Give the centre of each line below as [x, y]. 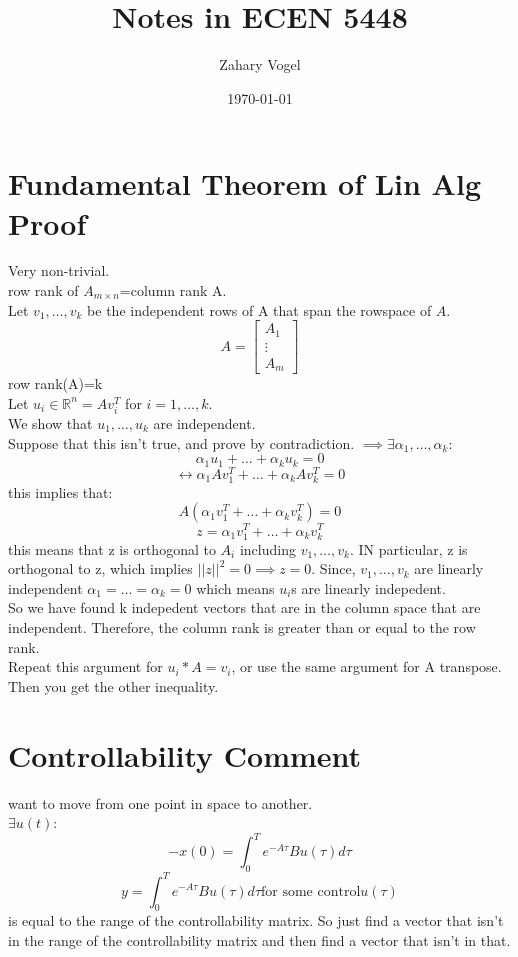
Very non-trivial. [59, 270]
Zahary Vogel [260, 64]
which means [235, 587]
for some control [311, 891]
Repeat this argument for [85, 666]
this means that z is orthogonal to [112, 548]
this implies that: [60, 491]
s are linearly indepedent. [368, 587]
